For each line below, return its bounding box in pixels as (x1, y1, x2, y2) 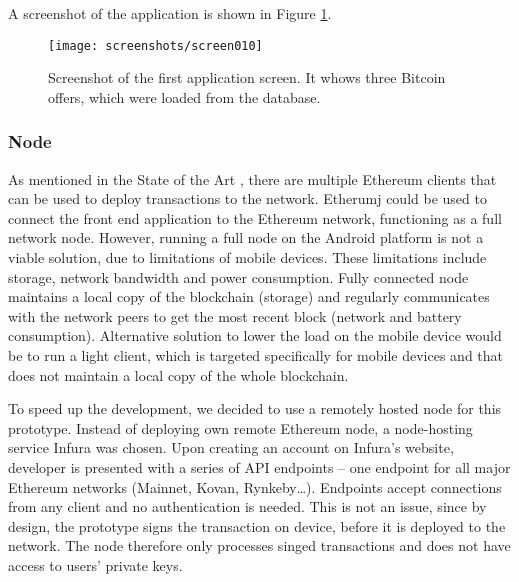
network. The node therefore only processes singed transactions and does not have (8, 535, 511, 556)
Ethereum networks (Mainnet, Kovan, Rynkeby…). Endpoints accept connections (8, 476, 502, 497)
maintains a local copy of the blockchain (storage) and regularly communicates (8, 286, 490, 307)
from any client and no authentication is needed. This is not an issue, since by (8, 496, 487, 517)
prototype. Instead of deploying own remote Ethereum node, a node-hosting (8, 417, 473, 438)
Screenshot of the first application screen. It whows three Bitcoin (48, 67, 446, 88)
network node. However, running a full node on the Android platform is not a (8, 227, 484, 248)
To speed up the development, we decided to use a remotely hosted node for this (8, 398, 502, 419)
